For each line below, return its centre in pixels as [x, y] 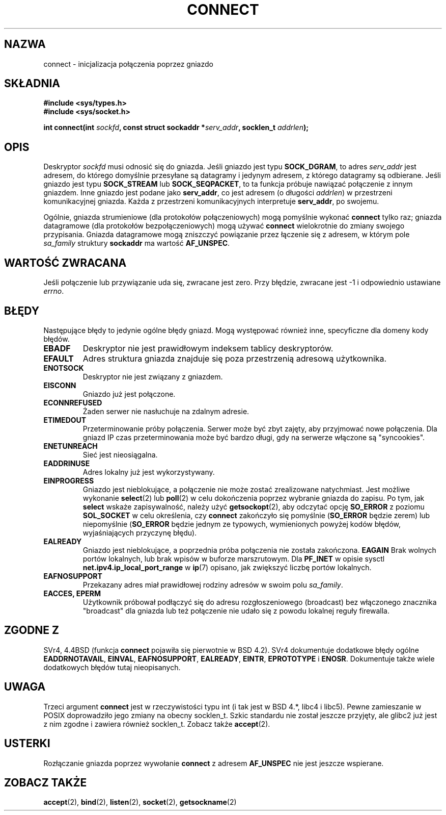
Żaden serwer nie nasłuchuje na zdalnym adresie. [166, 411]
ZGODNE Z [32, 630]
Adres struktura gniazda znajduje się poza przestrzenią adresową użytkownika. [235, 358]
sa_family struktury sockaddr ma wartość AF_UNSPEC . [137, 243]
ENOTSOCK [64, 368]
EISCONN [60, 385]
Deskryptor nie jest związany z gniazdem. [153, 376]
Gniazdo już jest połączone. [129, 394]
